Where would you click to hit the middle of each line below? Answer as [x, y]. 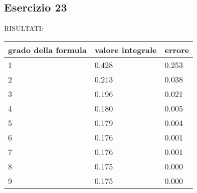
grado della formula [47, 49]
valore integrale [126, 49]
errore [177, 49]
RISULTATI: [24, 28]
